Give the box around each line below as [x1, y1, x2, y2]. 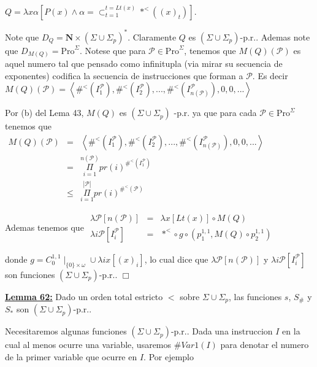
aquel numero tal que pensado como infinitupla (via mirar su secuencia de [5, 57, 283, 70]
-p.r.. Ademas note [240, 30, 310, 43]
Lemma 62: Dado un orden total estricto [5, 290, 163, 303]
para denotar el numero [220, 338, 309, 351]
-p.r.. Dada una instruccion [170, 325, 273, 338]
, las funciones [229, 290, 282, 303]
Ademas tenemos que [5, 220, 84, 233]
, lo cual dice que [144, 252, 208, 265]
